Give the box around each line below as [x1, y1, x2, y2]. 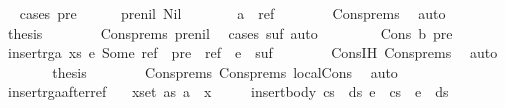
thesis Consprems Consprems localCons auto [52, 61, 398, 82]
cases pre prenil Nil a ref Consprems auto [19, 3, 446, 23]
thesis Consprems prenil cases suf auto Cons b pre [7, 22, 453, 43]
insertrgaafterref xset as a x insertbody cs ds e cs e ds [7, 81, 449, 102]
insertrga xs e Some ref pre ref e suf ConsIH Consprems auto [7, 42, 498, 63]
